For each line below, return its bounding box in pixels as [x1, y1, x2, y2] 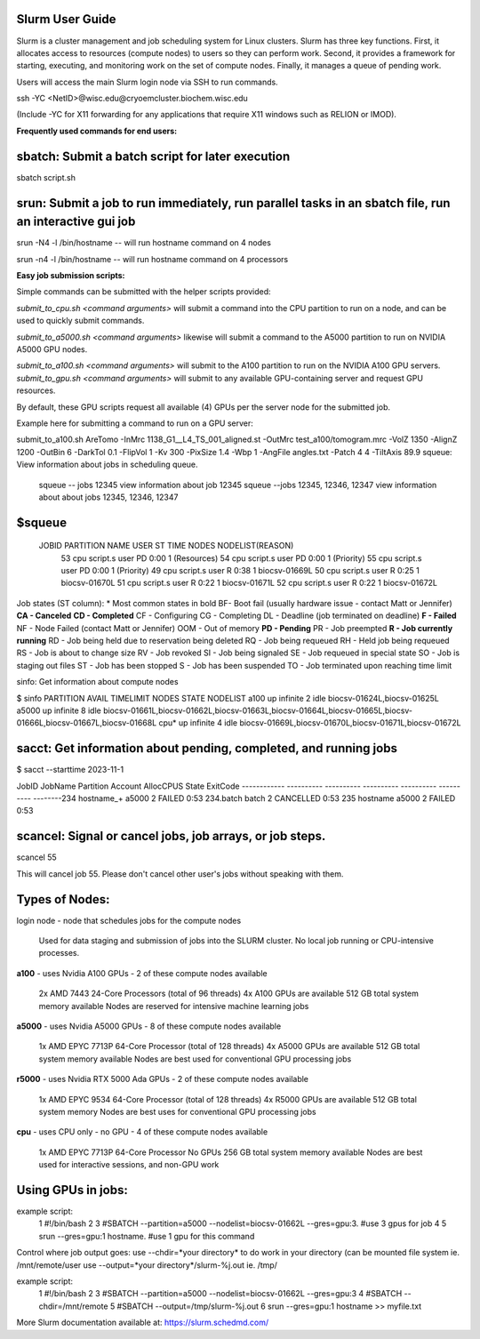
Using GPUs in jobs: [16, 1183, 128, 1198]
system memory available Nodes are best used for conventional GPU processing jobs [38, 1054, 352, 1064]
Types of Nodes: [16, 892, 110, 907]
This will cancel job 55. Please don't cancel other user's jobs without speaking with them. [16, 868, 344, 879]
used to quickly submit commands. [16, 316, 145, 326]
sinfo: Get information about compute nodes [16, 677, 179, 687]
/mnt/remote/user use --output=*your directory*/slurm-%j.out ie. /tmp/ [16, 1259, 277, 1271]
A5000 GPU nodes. [16, 344, 88, 355]
